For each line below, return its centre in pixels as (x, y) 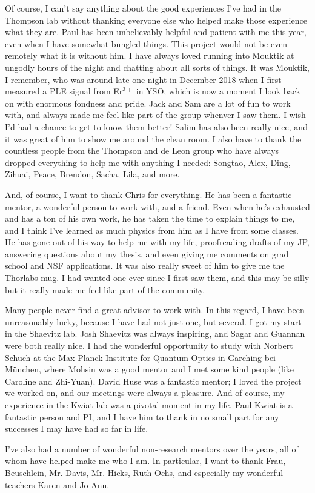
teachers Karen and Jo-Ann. (57, 484)
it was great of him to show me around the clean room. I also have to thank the (153, 138)
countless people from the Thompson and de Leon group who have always (142, 151)
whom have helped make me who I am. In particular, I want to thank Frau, (145, 461)
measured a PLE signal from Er (64, 91)
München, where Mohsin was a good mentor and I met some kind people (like (150, 369)
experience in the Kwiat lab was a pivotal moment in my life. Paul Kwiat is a (149, 405)
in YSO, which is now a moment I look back (218, 91)
